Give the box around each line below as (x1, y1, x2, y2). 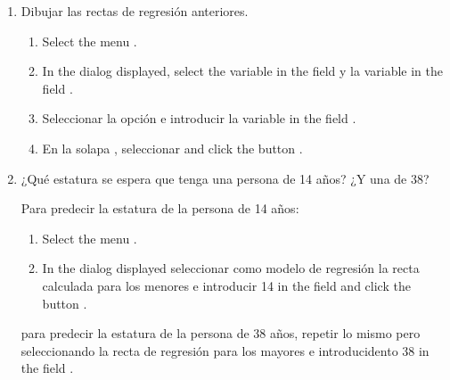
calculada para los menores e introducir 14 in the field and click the (42, 276, 411, 294)
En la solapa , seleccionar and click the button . (42, 138, 303, 157)
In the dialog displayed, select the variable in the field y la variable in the (42, 62, 443, 80)
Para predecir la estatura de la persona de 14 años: (20, 199, 299, 218)
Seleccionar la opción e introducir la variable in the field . (42, 109, 356, 128)
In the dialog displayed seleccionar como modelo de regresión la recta (42, 259, 420, 277)
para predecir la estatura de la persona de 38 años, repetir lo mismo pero (20, 324, 421, 343)
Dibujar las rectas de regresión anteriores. (20, 2, 249, 20)
